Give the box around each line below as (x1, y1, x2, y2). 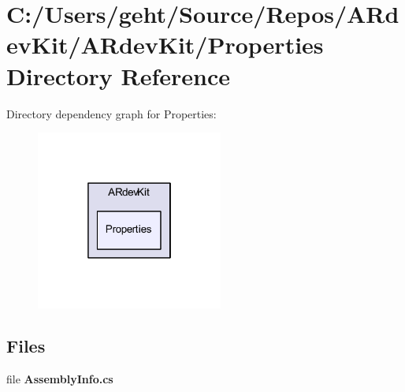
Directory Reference (6, 59, 231, 91)
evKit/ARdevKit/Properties (6, 28, 324, 61)
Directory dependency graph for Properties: (6, 105, 217, 121)
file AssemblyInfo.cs (6, 371, 113, 387)
